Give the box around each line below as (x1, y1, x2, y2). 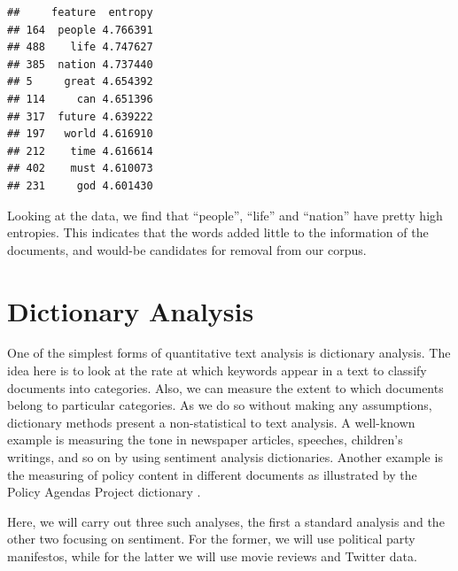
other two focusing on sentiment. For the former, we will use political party (7, 529, 415, 548)
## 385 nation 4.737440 (7, 58, 153, 71)
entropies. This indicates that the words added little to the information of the (7, 223, 429, 242)
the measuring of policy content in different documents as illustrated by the (7, 465, 417, 483)
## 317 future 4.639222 (7, 110, 153, 123)
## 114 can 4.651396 (7, 92, 153, 105)
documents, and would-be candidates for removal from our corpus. (7, 240, 367, 258)
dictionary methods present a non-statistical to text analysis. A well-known (7, 413, 415, 431)
